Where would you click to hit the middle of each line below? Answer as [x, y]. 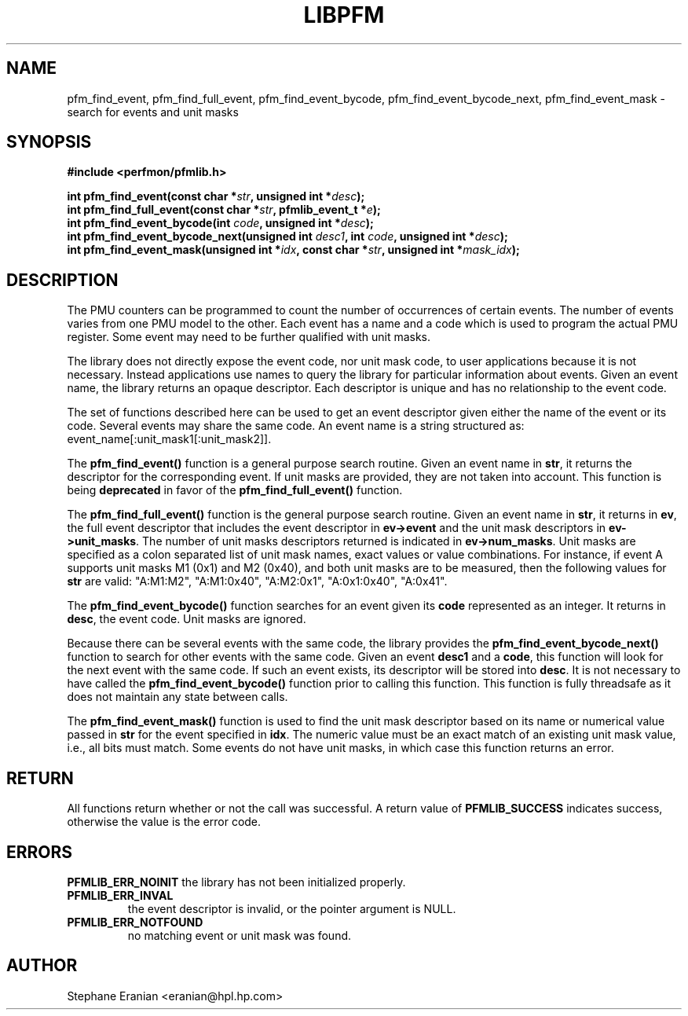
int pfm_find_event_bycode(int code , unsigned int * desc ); [220, 223]
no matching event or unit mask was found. [240, 935]
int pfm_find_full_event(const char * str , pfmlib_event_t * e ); [224, 210]
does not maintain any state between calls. [177, 697]
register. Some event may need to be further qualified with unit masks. [249, 337]
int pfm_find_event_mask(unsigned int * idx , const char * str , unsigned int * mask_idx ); [293, 250]
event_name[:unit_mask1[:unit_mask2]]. [169, 439]
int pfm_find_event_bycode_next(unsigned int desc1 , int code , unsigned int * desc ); [287, 237]
